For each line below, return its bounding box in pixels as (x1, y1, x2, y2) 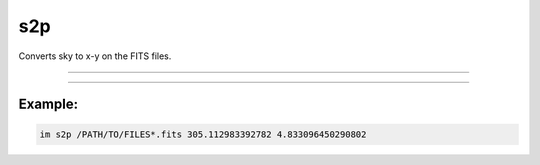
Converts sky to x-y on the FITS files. (18, 50, 172, 62)
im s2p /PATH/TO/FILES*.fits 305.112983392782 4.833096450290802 (39, 128, 367, 140)
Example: (18, 96, 79, 113)
